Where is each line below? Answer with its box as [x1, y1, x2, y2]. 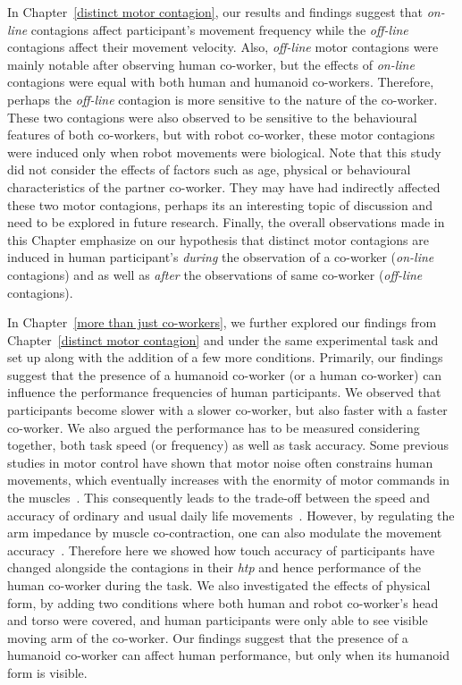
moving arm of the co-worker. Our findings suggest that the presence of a [7, 628, 408, 647]
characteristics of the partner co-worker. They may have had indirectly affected [7, 177, 441, 196]
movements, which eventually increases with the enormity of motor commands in [7, 470, 450, 489]
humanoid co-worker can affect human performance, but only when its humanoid [7, 646, 449, 664]
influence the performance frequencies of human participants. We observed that [7, 383, 441, 402]
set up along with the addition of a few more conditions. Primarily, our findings [7, 348, 443, 367]
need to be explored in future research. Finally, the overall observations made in [7, 213, 445, 232]
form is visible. [7, 663, 88, 681]
